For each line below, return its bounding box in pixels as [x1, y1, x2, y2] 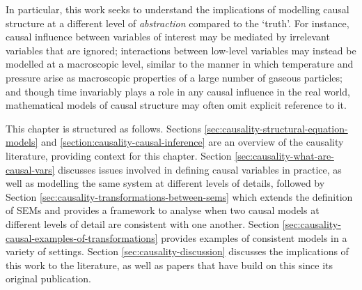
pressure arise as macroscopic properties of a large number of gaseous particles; [6, 70, 343, 84]
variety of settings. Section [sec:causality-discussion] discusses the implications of [6, 244, 349, 259]
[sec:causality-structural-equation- [204, 121, 348, 135]
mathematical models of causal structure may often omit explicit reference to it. [6, 98, 347, 112]
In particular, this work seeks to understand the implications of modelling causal [6, 2, 349, 16]
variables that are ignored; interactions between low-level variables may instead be [6, 43, 356, 57]
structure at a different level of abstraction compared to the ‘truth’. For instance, [6, 15, 349, 30]
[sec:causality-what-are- [235, 148, 334, 162]
